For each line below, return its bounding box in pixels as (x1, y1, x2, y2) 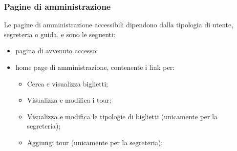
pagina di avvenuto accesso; (15, 45, 98, 56)
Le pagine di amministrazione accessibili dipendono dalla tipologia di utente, (4, 20, 234, 30)
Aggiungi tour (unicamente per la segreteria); (27, 137, 163, 147)
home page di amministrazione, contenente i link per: (15, 62, 175, 72)
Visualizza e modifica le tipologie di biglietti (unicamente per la (27, 111, 217, 121)
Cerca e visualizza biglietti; (27, 78, 108, 88)
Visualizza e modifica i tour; (27, 95, 111, 105)
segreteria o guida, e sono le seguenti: (4, 29, 115, 39)
